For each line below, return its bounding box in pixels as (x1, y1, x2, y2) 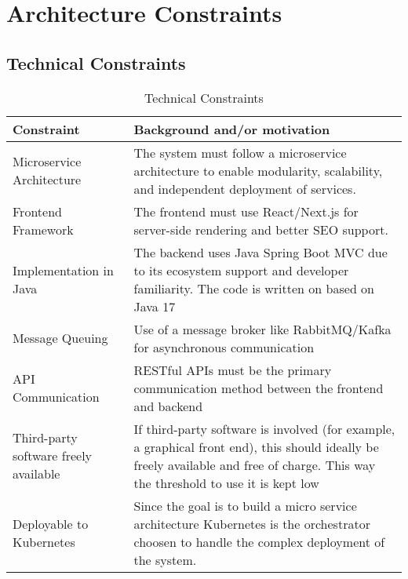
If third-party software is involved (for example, (133, 419, 395, 438)
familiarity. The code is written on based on (133, 279, 374, 297)
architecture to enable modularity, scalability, (133, 161, 383, 180)
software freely (13, 446, 93, 465)
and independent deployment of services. (133, 179, 356, 198)
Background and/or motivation (133, 119, 330, 138)
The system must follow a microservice (133, 143, 347, 162)
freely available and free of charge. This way (133, 455, 376, 474)
